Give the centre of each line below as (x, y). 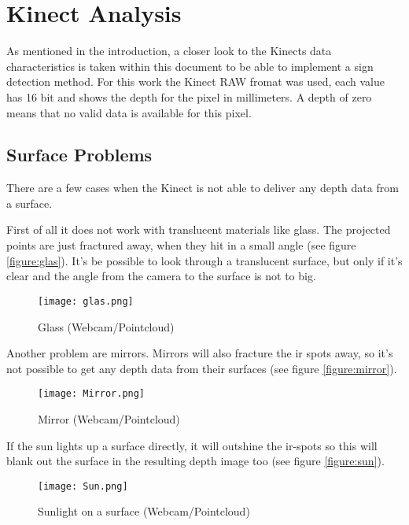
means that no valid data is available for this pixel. (129, 112)
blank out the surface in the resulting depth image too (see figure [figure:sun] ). (195, 461)
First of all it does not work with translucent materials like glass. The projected (199, 229)
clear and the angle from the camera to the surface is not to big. (161, 276)
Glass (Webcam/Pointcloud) (106, 326)
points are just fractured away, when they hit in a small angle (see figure (181, 245)
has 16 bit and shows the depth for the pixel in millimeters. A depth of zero (189, 96)
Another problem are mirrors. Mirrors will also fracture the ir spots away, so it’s (200, 353)
